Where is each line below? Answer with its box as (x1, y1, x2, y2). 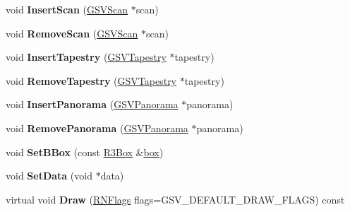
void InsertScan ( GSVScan (6, 2, 128, 16)
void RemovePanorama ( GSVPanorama (6, 120, 188, 135)
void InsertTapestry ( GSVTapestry (6, 49, 167, 64)
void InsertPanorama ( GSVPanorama (6, 97, 179, 112)
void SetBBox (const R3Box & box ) (6, 144, 164, 159)
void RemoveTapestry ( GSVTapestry (6, 73, 177, 88)
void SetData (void (6, 168, 92, 183)
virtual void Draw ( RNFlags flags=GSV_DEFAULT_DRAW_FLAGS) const (6, 192, 345, 206)
